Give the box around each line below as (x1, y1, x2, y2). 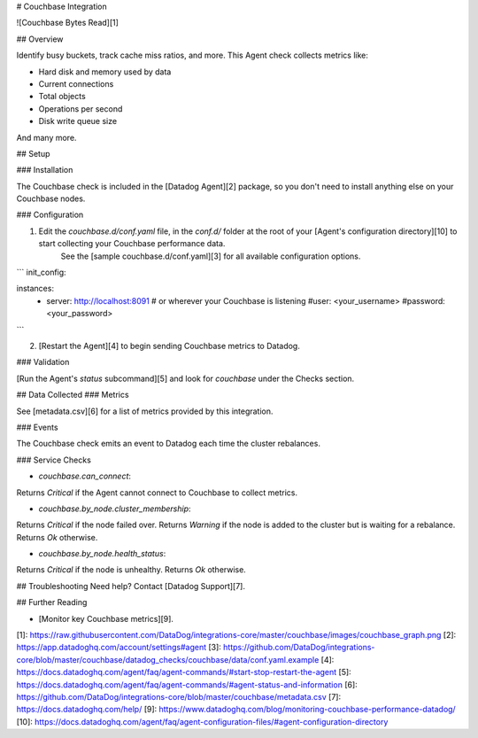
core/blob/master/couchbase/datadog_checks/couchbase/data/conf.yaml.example (16, 654, 320, 664)
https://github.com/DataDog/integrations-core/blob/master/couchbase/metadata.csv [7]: (16, 691, 341, 702)
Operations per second (38, 103, 123, 114)
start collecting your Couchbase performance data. (38, 238, 226, 249)
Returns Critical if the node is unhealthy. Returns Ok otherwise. (16, 564, 247, 575)
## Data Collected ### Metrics (16, 390, 129, 400)
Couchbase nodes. (16, 193, 86, 204)
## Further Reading (16, 597, 88, 608)
